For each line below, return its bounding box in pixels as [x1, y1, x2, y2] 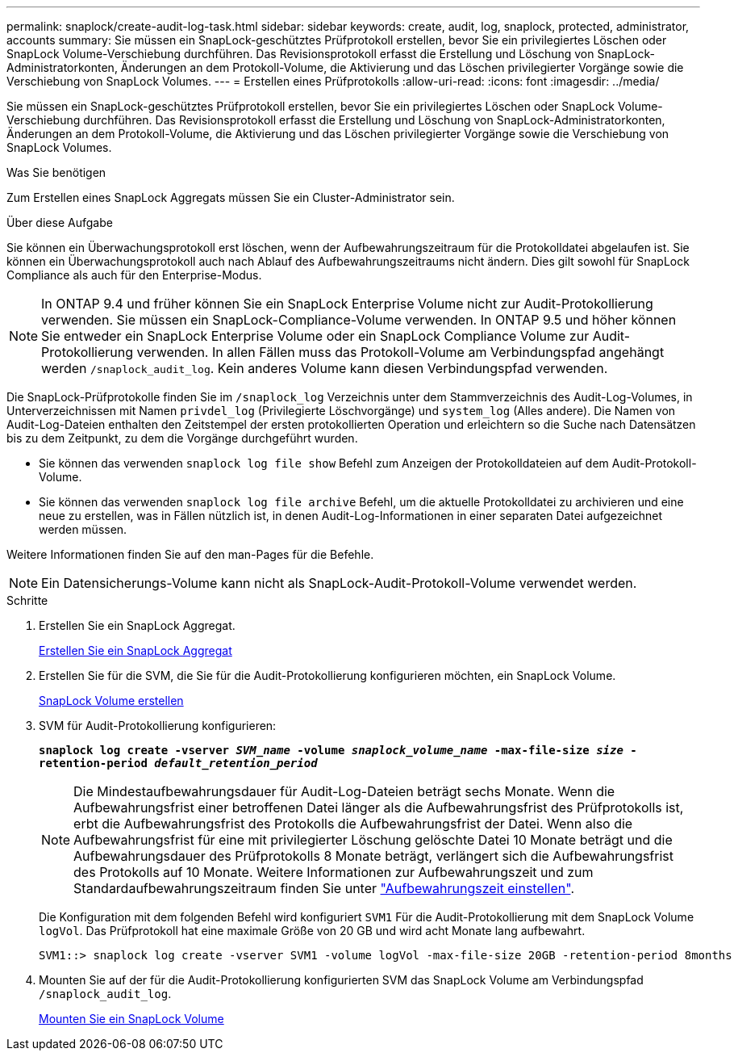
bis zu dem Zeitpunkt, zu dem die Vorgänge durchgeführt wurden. [6, 431, 358, 445]
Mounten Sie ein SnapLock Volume [39, 1012, 224, 1026]
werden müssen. [39, 522, 127, 536]
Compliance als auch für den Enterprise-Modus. [6, 268, 262, 282]
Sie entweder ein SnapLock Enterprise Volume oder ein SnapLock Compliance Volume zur [41, 328, 590, 344]
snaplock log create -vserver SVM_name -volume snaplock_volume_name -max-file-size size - [39, 744, 637, 757]
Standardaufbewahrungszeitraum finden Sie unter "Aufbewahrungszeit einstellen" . [73, 880, 575, 896]
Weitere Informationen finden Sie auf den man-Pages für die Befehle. [6, 547, 374, 561]
